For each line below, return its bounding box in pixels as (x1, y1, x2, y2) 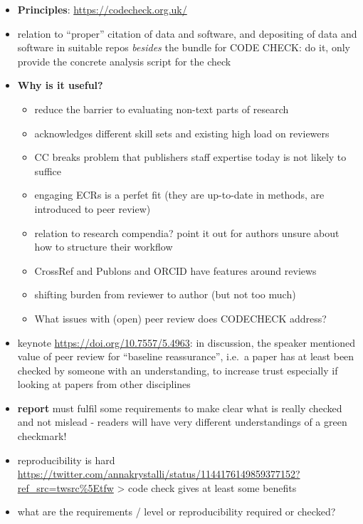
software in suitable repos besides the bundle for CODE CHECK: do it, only (17, 40, 350, 55)
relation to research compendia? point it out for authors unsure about (34, 225, 340, 240)
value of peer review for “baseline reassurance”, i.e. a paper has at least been (17, 349, 354, 364)
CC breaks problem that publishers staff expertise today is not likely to (34, 150, 347, 164)
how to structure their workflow (34, 239, 173, 254)
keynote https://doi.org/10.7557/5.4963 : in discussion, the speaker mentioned (17, 335, 355, 350)
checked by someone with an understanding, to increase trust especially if (17, 362, 338, 377)
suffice (34, 163, 61, 178)
